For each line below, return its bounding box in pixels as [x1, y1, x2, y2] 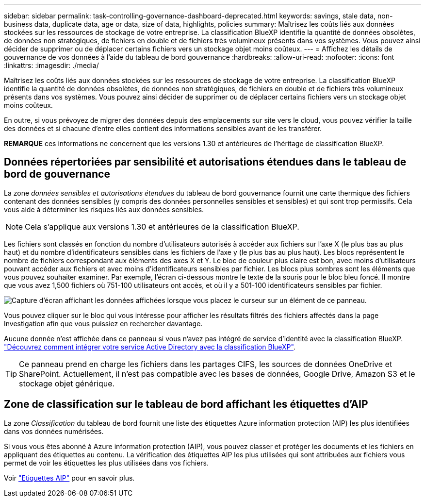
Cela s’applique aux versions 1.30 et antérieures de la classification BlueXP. [25, 221, 299, 232]
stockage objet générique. [19, 378, 115, 388]
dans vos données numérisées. [4, 427, 104, 435]
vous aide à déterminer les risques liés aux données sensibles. [4, 205, 204, 214]
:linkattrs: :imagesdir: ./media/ [4, 61, 99, 69]
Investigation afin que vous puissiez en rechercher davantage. [4, 319, 203, 328]
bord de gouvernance [4, 168, 110, 181]
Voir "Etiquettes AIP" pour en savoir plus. [4, 473, 135, 482]
